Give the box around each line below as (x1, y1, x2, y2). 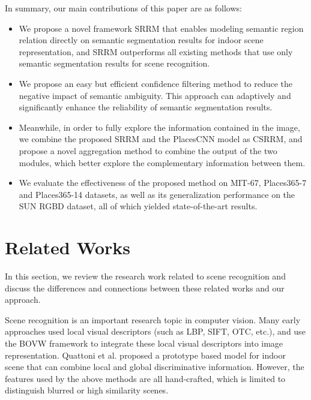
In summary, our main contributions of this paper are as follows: (5, 2, 242, 14)
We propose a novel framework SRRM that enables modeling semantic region (19, 22, 304, 34)
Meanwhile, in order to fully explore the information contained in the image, (19, 121, 300, 133)
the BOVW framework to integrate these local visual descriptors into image (5, 337, 283, 349)
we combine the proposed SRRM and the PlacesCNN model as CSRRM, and (19, 133, 303, 145)
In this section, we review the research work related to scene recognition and (5, 270, 286, 282)
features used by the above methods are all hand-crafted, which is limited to (5, 372, 286, 384)
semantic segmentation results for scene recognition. (19, 57, 210, 70)
